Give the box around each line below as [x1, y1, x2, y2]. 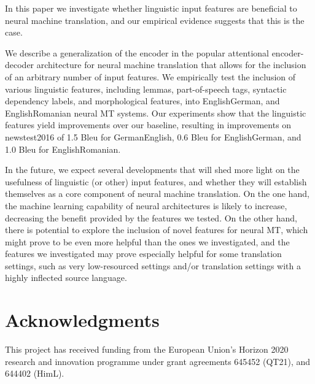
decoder [5, 58, 34, 71]
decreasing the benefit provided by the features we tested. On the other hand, [5, 211, 297, 224]
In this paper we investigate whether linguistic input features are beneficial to [5, 2, 297, 14]
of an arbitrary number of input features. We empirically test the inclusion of [5, 70, 296, 83]
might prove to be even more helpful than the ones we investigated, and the [5, 235, 290, 248]
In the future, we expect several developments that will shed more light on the [5, 163, 300, 176]
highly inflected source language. [5, 271, 127, 284]
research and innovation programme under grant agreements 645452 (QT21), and [5, 355, 311, 367]
